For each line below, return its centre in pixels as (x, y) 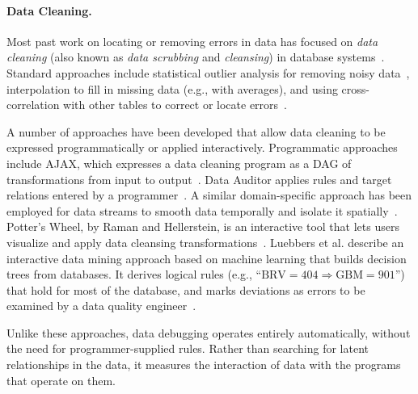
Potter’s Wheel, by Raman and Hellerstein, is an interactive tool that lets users (203, 226)
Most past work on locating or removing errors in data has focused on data (192, 41)
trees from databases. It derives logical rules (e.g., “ (134, 274)
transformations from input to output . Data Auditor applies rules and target (199, 179)
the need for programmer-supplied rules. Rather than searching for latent (188, 348)
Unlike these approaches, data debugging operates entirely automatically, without (209, 332)
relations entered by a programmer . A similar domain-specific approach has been (209, 195)
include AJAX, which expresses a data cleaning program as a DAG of (179, 163)
